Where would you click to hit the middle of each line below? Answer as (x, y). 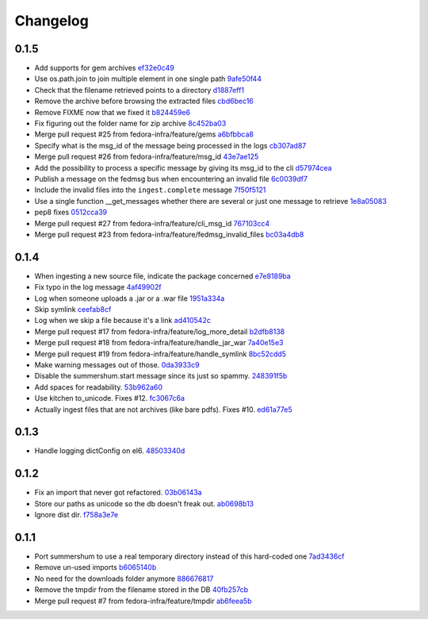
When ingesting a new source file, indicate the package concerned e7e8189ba (162, 276)
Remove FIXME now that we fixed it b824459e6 (112, 112)
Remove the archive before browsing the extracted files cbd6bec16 (144, 101)
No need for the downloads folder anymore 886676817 (124, 579)
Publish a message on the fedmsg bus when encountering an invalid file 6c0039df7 (171, 179)
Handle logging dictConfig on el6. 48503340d (110, 451)
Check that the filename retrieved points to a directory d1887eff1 (139, 90)
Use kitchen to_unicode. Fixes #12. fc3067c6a (110, 398)
